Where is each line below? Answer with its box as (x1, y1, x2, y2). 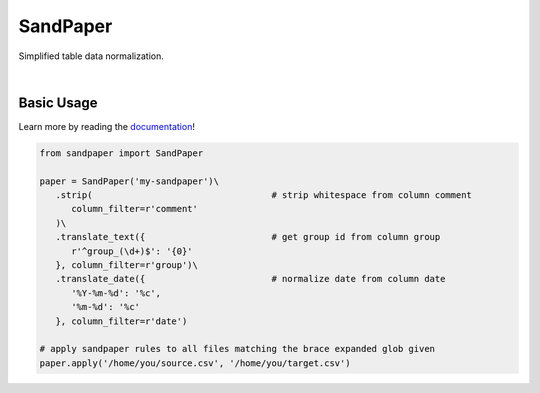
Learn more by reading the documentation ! (18, 120, 195, 132)
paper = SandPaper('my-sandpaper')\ (39, 175, 220, 187)
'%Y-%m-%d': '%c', (71, 287, 162, 299)
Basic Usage (18, 94, 98, 111)
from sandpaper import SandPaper (39, 147, 204, 159)
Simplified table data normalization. (18, 50, 165, 62)
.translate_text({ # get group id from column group (55, 231, 441, 243)
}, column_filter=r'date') (55, 315, 188, 327)
